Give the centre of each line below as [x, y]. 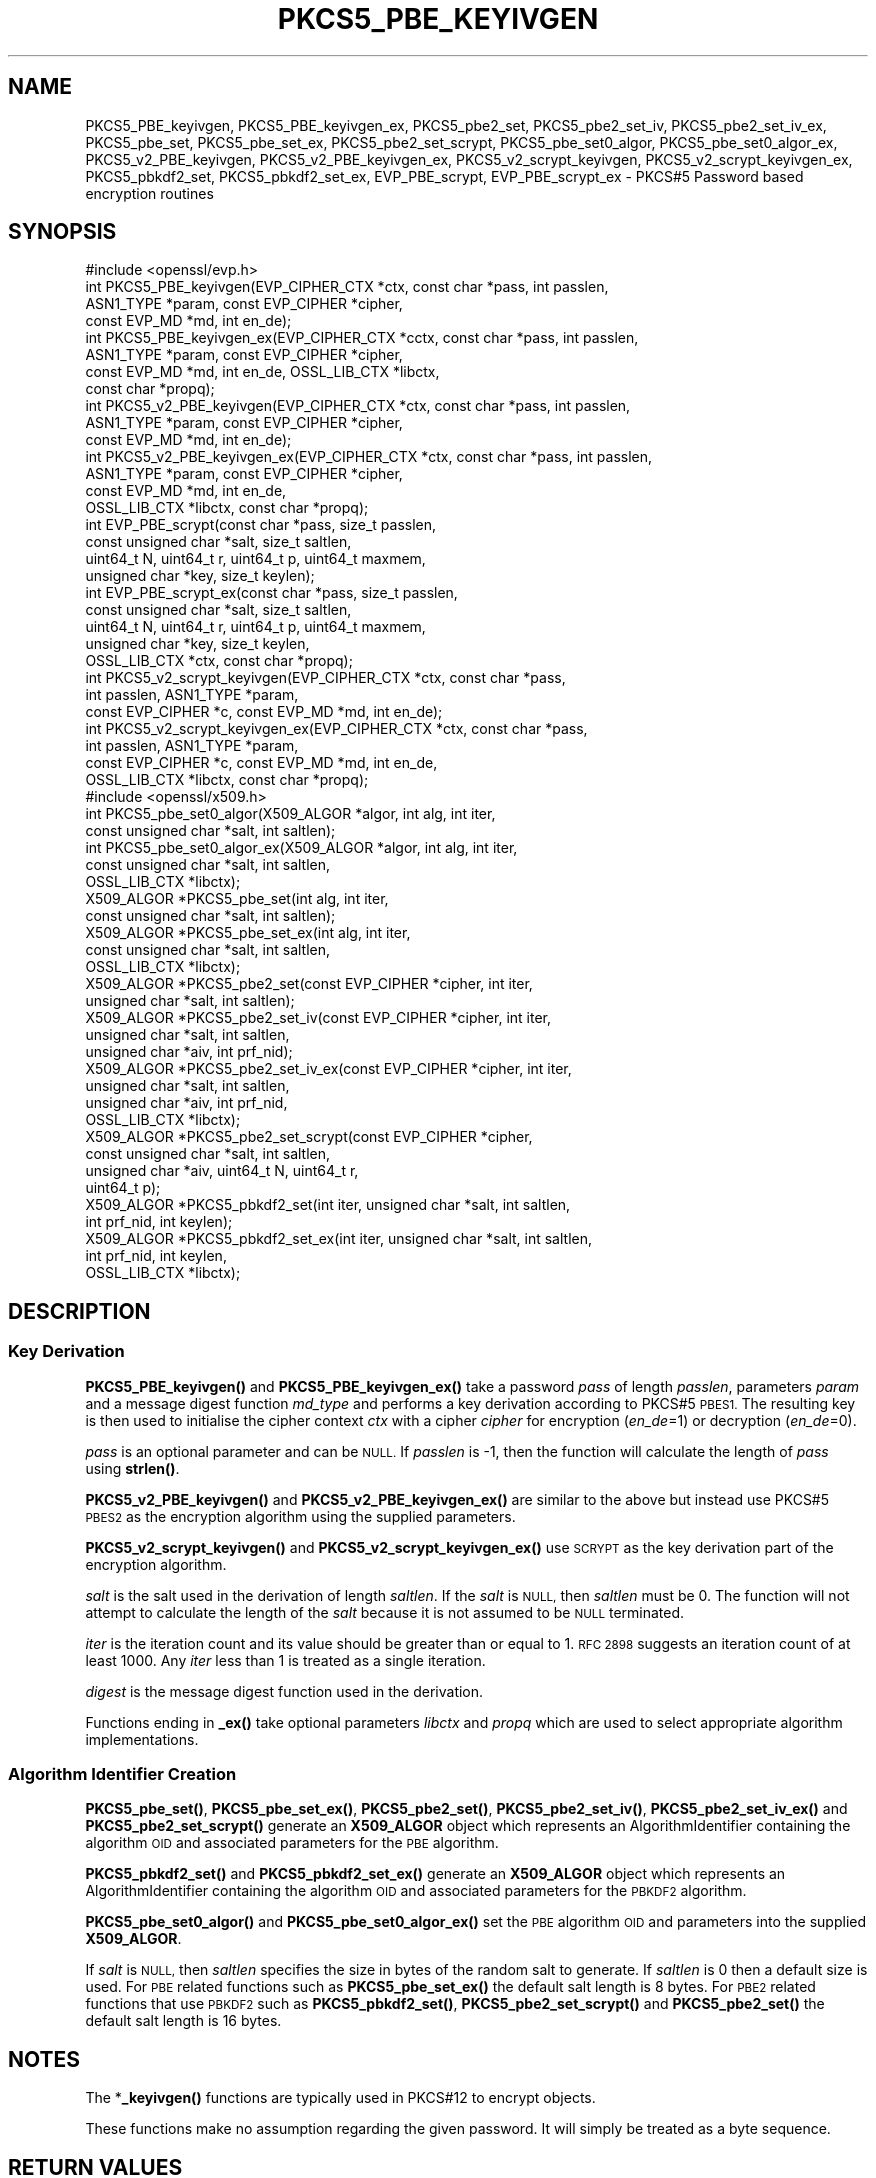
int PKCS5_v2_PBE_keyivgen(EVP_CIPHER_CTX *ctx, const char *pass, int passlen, [358, 406]
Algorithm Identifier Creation [122, 1774]
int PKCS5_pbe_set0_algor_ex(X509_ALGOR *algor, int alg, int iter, [301, 848]
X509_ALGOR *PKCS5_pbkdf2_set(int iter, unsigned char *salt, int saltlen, [328, 1205]
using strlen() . [132, 1468]
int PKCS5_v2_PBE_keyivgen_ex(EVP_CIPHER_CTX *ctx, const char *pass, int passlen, [369, 457]
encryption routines [149, 193]
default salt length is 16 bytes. [183, 2021]
